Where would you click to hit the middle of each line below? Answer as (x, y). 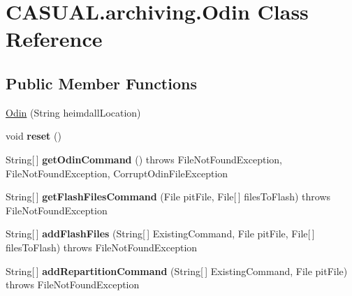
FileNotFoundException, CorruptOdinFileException (117, 173)
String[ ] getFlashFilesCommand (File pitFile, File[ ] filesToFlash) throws (168, 197)
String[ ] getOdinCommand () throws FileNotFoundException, (144, 159)
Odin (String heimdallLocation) (73, 112)
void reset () (34, 136)
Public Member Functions (101, 83)
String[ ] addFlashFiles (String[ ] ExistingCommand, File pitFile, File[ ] (160, 234)
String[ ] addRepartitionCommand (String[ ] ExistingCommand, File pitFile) (177, 271)
